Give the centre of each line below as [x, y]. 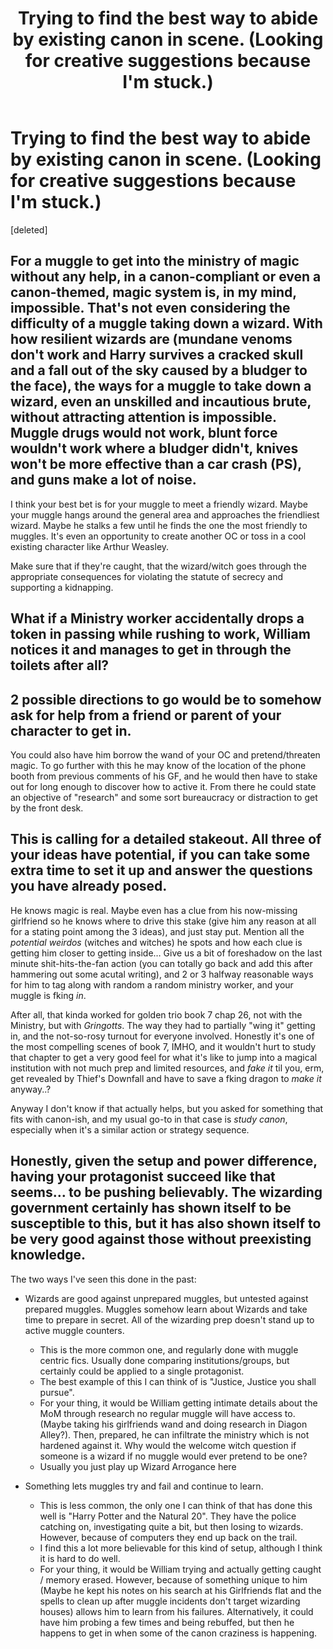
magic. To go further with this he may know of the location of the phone [158, 765]
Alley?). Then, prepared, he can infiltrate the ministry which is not [174, 1434]
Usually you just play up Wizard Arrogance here [138, 1466]
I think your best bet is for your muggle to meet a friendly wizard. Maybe [159, 504]
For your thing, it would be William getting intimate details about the [178, 1403]
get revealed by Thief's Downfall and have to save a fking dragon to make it [166, 1078]
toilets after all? [60, 665]
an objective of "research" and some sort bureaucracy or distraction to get [164, 797]
